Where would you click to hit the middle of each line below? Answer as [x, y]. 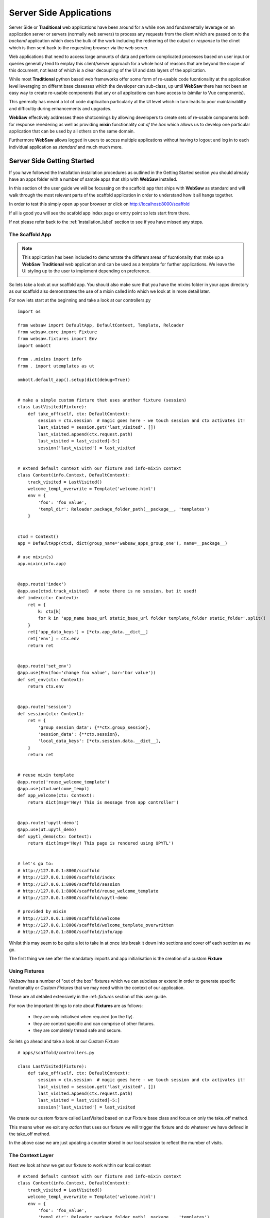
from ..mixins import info [50, 359]
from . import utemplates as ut [56, 366]
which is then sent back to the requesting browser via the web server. [79, 48]
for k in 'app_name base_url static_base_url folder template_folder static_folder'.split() [152, 618]
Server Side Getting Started [51, 161]
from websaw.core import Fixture [57, 332]
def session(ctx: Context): [51, 714]
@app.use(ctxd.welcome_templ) [54, 789]
